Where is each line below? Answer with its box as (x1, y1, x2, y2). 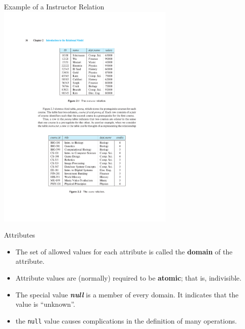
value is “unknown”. (15, 299, 75, 309)
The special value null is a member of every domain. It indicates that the (15, 289, 239, 299)
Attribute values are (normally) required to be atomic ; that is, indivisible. (15, 273, 242, 283)
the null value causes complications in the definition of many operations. (15, 315, 237, 326)
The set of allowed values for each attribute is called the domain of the (15, 246, 233, 256)
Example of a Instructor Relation (4, 1, 105, 11)
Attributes (4, 230, 35, 240)
